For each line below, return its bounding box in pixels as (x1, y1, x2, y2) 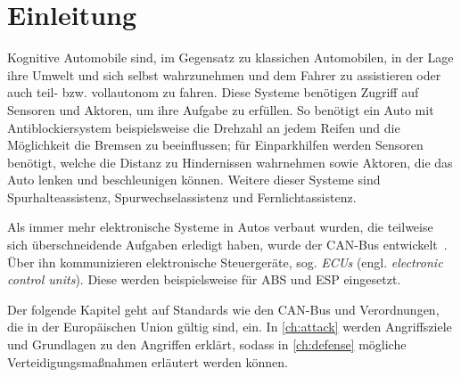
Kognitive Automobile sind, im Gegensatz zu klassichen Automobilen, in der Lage (7, 48, 454, 67)
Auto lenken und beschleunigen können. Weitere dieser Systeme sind (7, 170, 381, 189)
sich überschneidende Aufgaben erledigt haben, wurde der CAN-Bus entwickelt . (7, 235, 448, 254)
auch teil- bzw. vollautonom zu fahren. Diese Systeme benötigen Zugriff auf (7, 83, 419, 102)
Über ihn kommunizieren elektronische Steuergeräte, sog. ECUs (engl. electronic (7, 252, 443, 271)
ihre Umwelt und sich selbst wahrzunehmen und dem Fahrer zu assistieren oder (7, 65, 441, 84)
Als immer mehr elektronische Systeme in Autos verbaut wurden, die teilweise (7, 217, 433, 236)
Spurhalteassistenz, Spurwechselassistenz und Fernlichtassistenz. (7, 187, 357, 206)
